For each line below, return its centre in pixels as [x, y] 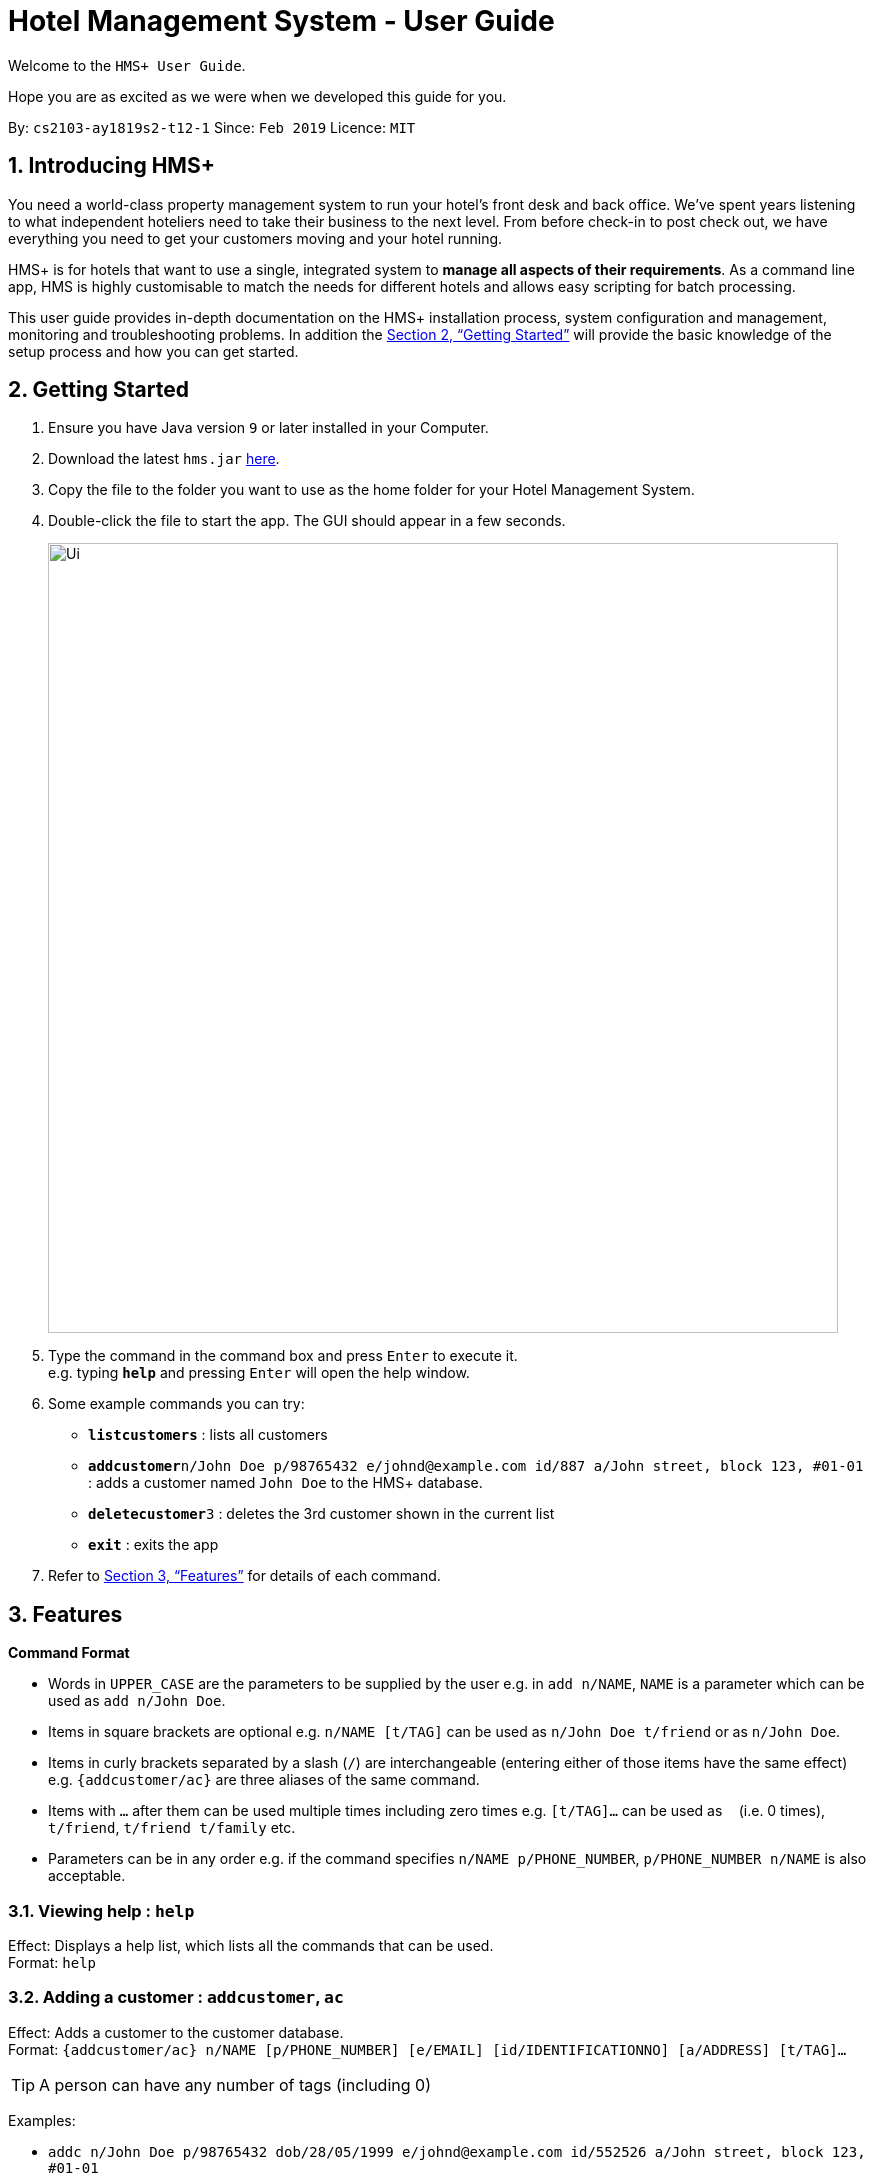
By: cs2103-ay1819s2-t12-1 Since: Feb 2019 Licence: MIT [212, 127]
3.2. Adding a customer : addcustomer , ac [176, 1997]
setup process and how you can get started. [153, 351]
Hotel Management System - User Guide [281, 21]
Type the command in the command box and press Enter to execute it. [283, 1356]
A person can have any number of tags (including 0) [235, 2084]
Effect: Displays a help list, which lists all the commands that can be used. [251, 1946]
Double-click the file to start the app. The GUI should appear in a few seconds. [307, 521]
